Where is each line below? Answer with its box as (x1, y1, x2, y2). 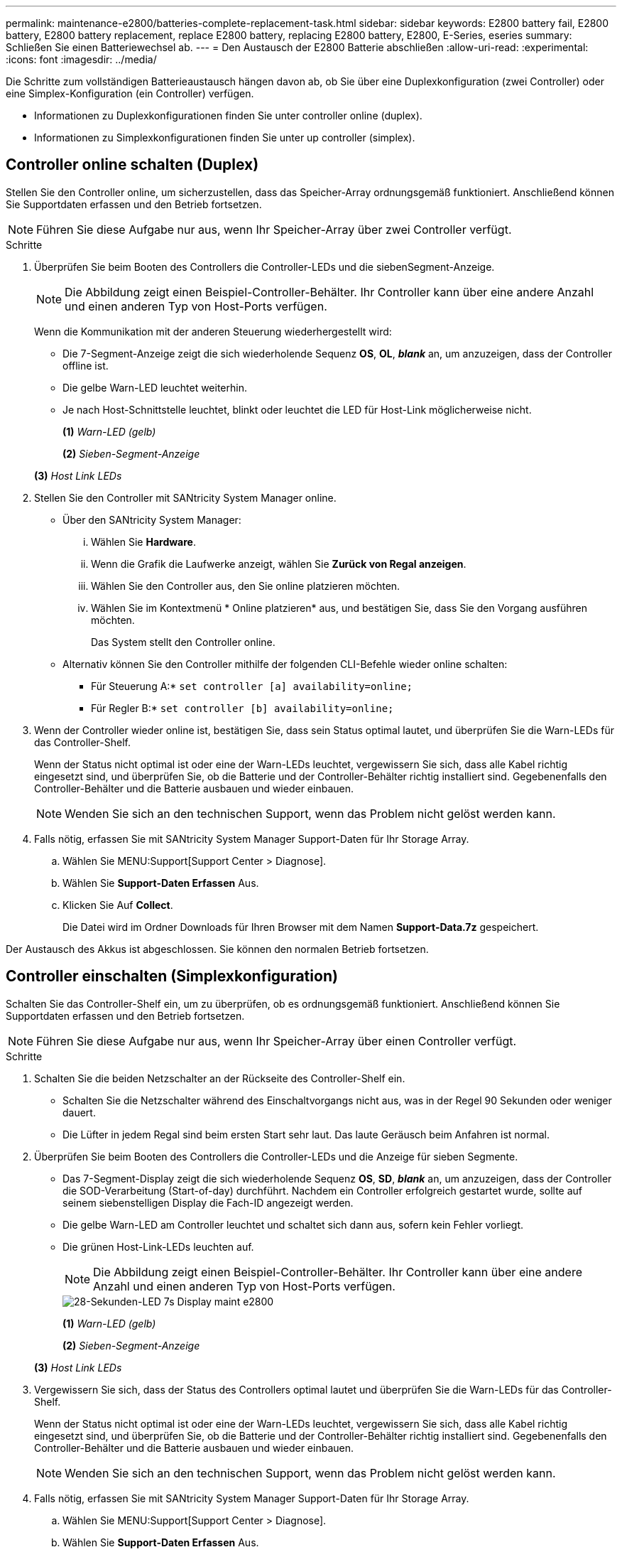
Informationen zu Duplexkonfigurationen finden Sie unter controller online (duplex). (34, 109, 422, 122)
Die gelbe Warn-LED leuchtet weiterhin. (62, 381, 247, 394)
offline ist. (62, 359, 109, 372)
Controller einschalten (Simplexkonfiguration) (6, 967, 338, 986)
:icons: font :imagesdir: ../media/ (6, 53, 157, 65)
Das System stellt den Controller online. (91, 635, 275, 648)
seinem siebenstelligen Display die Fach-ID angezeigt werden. (62, 1196, 354, 1209)
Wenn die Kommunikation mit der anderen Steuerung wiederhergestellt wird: (34, 325, 392, 338)
